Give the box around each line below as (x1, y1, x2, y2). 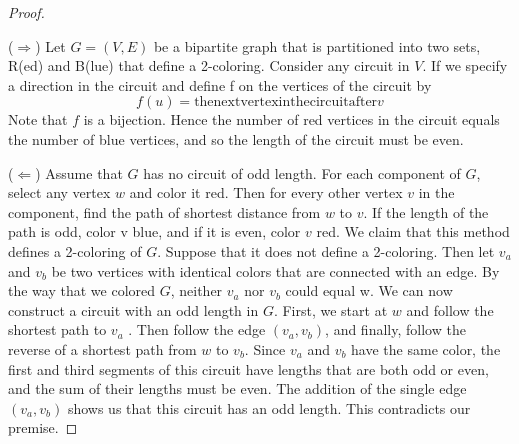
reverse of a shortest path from (8, 338, 197, 359)
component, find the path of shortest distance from (8, 201, 321, 222)
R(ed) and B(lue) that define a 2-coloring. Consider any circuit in (8, 55, 410, 76)
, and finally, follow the (325, 319, 466, 340)
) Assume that (35, 162, 123, 183)
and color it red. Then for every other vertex (129, 182, 403, 203)
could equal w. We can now (285, 280, 453, 301)
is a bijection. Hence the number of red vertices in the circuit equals (83, 109, 500, 130)
